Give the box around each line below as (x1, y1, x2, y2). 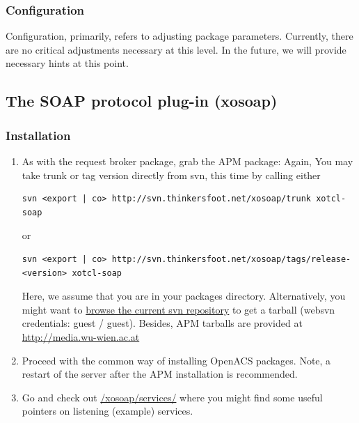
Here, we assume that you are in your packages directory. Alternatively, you (22, 289, 346, 303)
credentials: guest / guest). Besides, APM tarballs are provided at (22, 316, 303, 330)
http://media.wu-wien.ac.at (22, 329, 140, 344)
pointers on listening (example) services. (22, 403, 193, 418)
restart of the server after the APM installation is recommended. (22, 367, 298, 381)
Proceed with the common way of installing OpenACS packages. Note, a (22, 353, 331, 367)
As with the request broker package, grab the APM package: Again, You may (22, 154, 353, 168)
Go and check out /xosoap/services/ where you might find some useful (22, 390, 323, 404)
